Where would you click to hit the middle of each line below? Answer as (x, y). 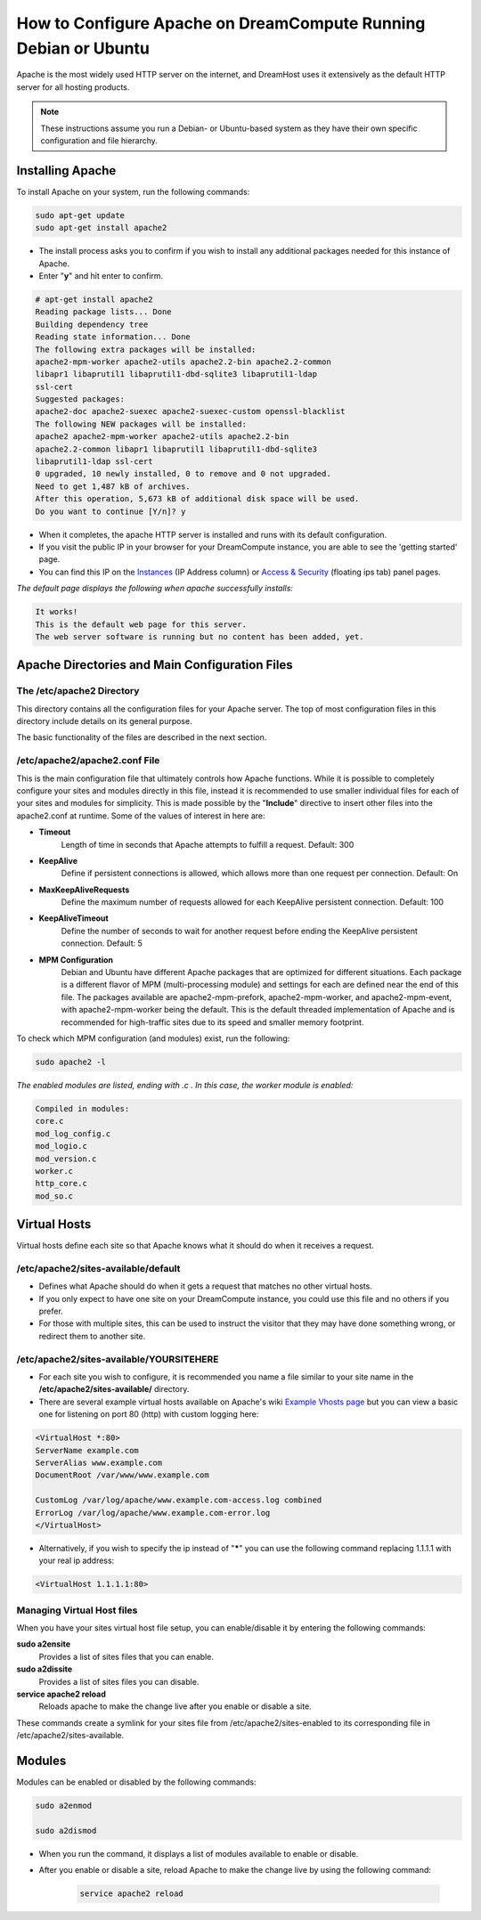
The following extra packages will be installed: (146, 349)
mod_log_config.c (73, 1134)
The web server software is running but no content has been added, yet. (200, 636)
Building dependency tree (92, 324)
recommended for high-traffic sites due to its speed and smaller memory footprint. (212, 1022)
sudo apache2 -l (71, 1062)
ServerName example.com (87, 1450)
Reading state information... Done (113, 337)
